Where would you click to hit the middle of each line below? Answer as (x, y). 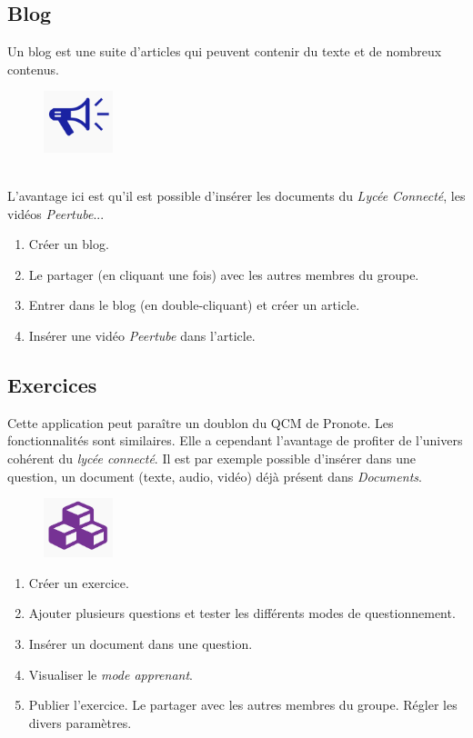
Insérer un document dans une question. (141, 644)
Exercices (52, 385)
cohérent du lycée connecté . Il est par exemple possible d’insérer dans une (211, 459)
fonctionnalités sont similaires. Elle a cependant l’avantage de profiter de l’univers (235, 440)
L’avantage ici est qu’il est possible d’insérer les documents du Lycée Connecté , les (236, 196)
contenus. (33, 69)
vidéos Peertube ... (56, 213)
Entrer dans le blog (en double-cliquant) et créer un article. (194, 305)
